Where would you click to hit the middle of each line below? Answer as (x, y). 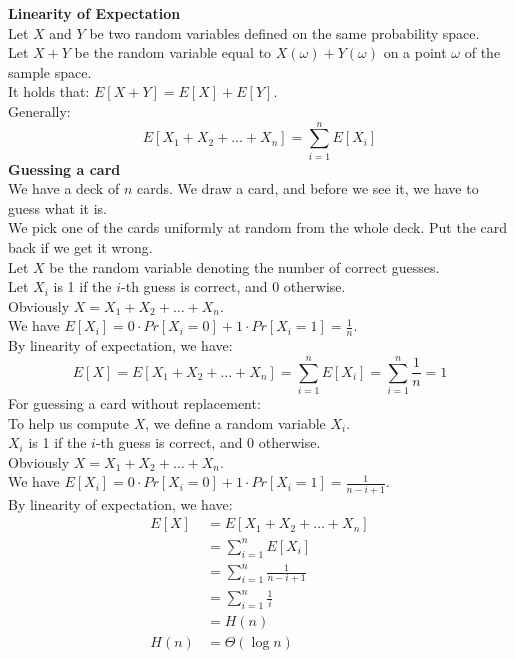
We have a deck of (64, 188)
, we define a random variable (235, 422)
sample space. (50, 71)
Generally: (39, 110)
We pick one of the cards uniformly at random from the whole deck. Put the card (258, 227)
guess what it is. (57, 207)
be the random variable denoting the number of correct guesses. (244, 266)
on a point (415, 52)
